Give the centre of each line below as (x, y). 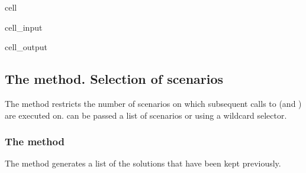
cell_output (26, 47)
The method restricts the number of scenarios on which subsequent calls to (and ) (153, 103)
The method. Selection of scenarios (114, 79)
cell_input (24, 27)
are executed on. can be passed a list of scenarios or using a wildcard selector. (146, 115)
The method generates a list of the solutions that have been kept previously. (143, 163)
